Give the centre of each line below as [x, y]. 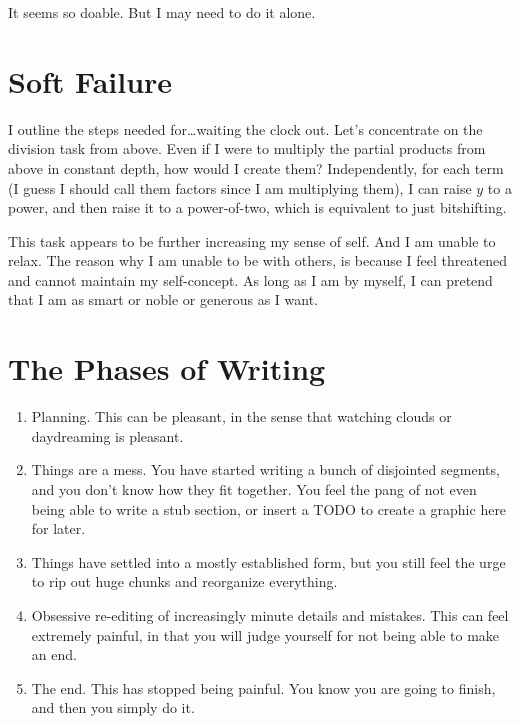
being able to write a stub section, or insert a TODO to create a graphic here [269, 508]
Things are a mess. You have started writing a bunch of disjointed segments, [265, 469]
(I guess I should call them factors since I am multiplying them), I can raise [240, 187]
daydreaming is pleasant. [107, 435]
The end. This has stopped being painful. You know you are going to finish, [263, 687]
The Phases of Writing [167, 368]
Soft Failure [90, 80]
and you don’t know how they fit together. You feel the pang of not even [254, 488]
